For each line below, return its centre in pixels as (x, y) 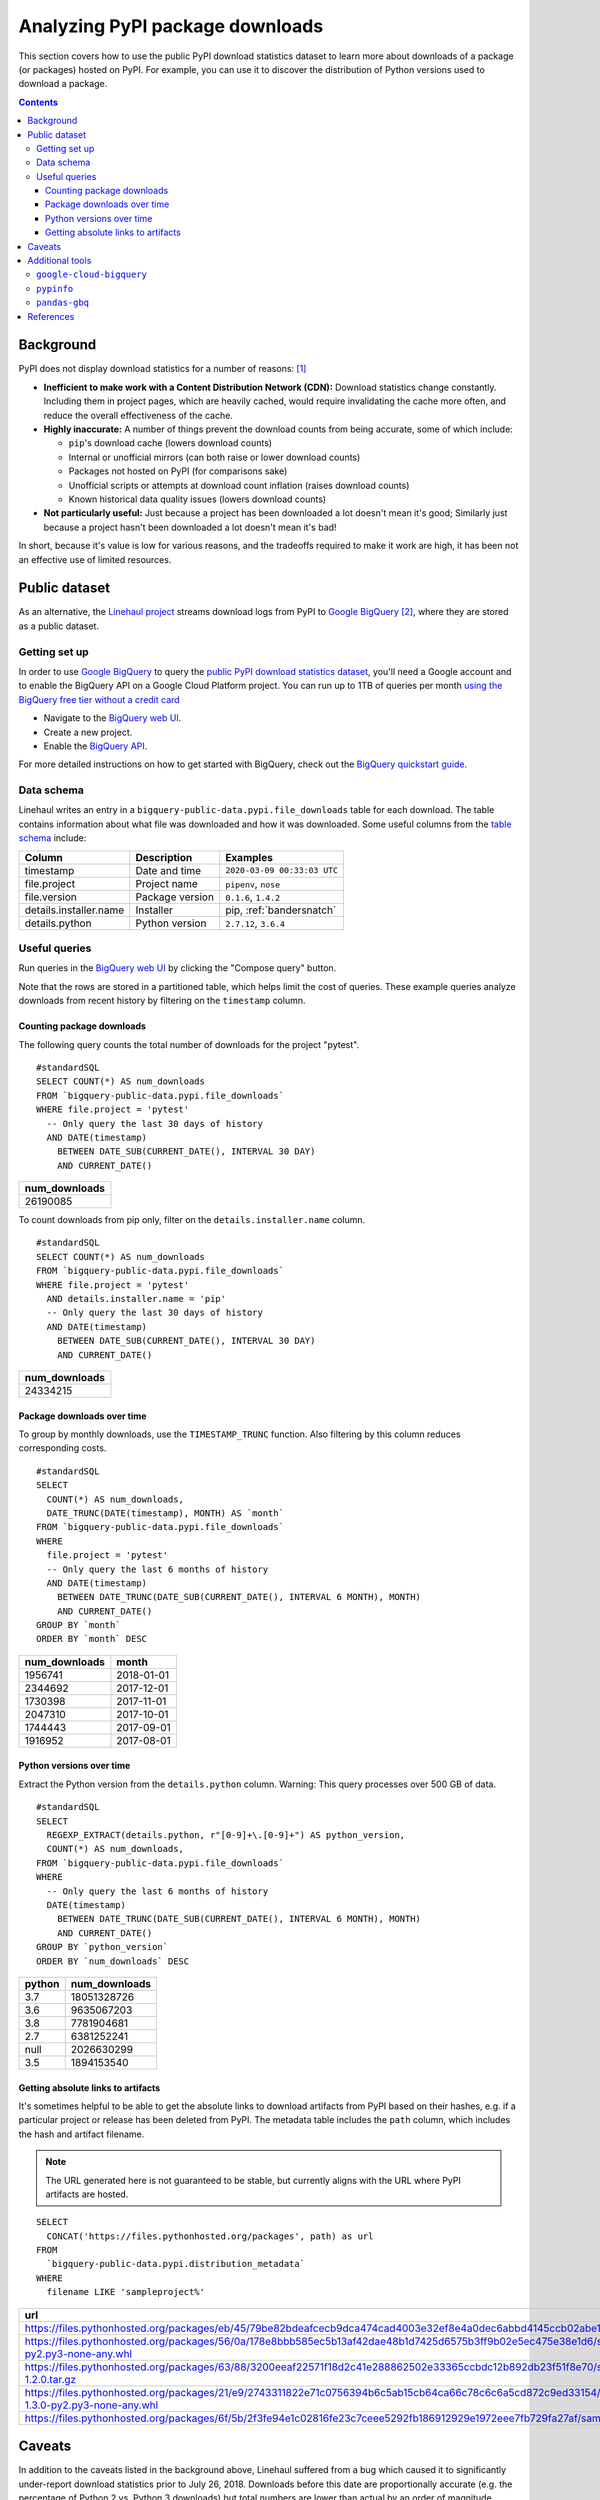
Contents (38, 102)
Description (164, 857)
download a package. (63, 84)
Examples (249, 857)
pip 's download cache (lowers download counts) (170, 443)
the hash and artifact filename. (81, 2134)
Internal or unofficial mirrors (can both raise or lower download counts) (214, 457)
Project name (167, 883)
